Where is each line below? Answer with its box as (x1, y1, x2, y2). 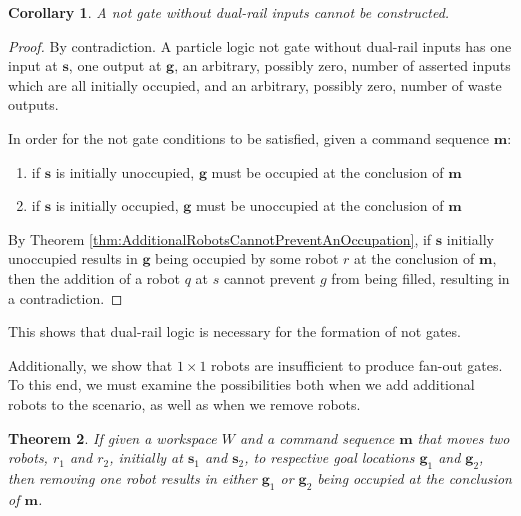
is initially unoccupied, (55, 161, 195, 182)
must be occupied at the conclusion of (211, 161, 444, 182)
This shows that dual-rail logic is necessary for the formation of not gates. (8, 321, 461, 342)
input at (8, 55, 58, 76)
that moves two (417, 427, 510, 448)
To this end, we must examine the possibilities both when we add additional (8, 374, 475, 395)
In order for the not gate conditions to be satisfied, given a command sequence (8, 127, 490, 148)
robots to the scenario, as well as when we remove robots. (8, 393, 361, 414)
